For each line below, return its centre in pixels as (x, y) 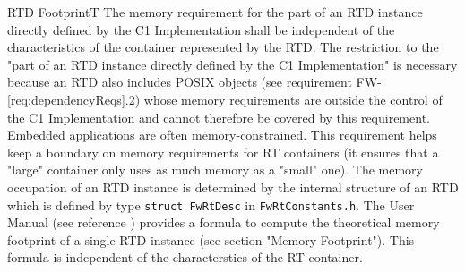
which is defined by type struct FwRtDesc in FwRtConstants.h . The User (211, 204)
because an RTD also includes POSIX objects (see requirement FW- (194, 82)
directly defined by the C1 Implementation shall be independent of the (201, 29)
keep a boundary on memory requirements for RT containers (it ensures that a (223, 152)
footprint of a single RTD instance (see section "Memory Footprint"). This (211, 239)
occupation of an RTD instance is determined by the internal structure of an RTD (233, 187)
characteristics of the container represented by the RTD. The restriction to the (223, 47)
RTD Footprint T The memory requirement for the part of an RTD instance (215, 12)
